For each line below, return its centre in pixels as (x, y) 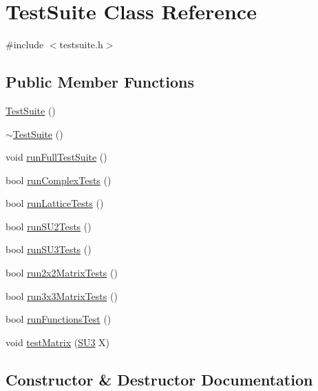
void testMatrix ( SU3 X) (58, 342)
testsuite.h (81, 44)
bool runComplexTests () (59, 180)
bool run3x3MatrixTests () (62, 295)
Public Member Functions (100, 82)
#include (25, 44)
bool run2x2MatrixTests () (62, 273)
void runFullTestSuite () (56, 157)
